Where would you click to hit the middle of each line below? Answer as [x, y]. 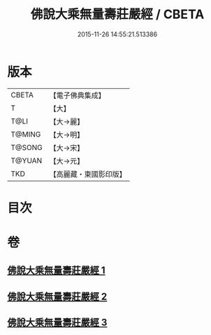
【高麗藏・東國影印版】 [88, 174]
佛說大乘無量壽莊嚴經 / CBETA [117, 14]
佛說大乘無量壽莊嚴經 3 [57, 323]
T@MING [26, 134]
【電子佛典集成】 [78, 95]
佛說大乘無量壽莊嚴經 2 [57, 296]
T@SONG [27, 147]
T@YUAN [27, 160]
